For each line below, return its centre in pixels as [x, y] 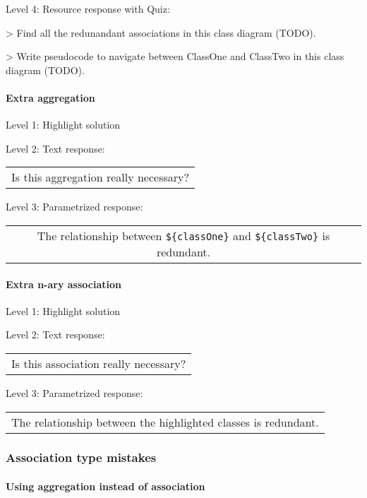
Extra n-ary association [64, 284]
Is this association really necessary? [99, 363]
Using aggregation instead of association [106, 486]
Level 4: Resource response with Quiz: [88, 8]
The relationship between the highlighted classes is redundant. [165, 422]
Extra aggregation [50, 97]
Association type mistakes [81, 457]
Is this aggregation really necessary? [101, 177]
